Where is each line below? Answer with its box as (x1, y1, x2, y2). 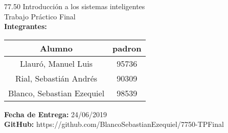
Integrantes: (4, 21, 47, 32)
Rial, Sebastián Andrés (15, 72, 98, 84)
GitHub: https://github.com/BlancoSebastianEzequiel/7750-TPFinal (4, 119, 224, 129)
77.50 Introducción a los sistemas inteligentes (4, 1, 145, 11)
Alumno (40, 42, 73, 54)
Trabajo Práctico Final (4, 11, 76, 21)
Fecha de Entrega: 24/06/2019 (4, 109, 107, 119)
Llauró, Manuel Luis (20, 57, 93, 69)
